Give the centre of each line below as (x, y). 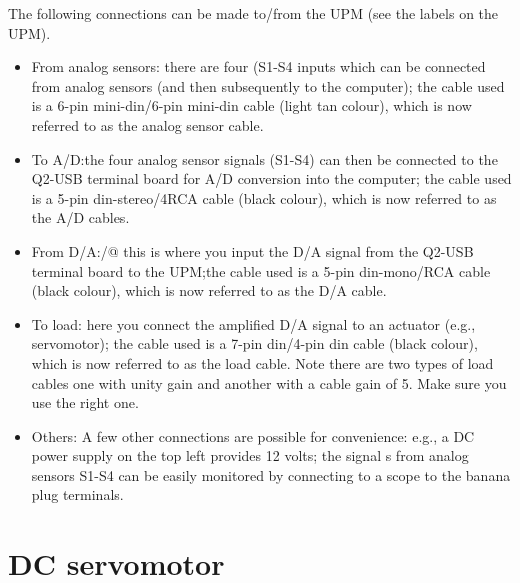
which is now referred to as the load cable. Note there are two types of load (262, 362)
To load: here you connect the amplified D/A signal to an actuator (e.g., (253, 323)
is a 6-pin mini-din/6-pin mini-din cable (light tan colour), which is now (251, 105)
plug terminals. (77, 494)
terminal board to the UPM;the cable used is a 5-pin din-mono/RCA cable (261, 270)
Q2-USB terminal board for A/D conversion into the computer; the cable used (271, 178)
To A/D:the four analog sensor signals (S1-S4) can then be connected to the (264, 158)
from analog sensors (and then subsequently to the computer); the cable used (268, 85)
